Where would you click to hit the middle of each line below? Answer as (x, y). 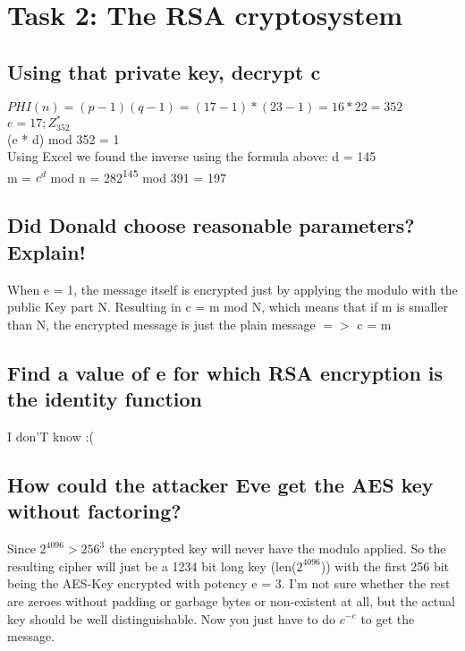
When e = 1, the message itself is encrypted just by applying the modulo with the (232, 289)
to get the (388, 618)
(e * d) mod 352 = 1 (63, 138)
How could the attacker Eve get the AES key (220, 484)
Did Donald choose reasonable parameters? (211, 225)
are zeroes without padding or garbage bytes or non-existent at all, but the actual (231, 600)
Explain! (46, 251)
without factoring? (94, 511)
